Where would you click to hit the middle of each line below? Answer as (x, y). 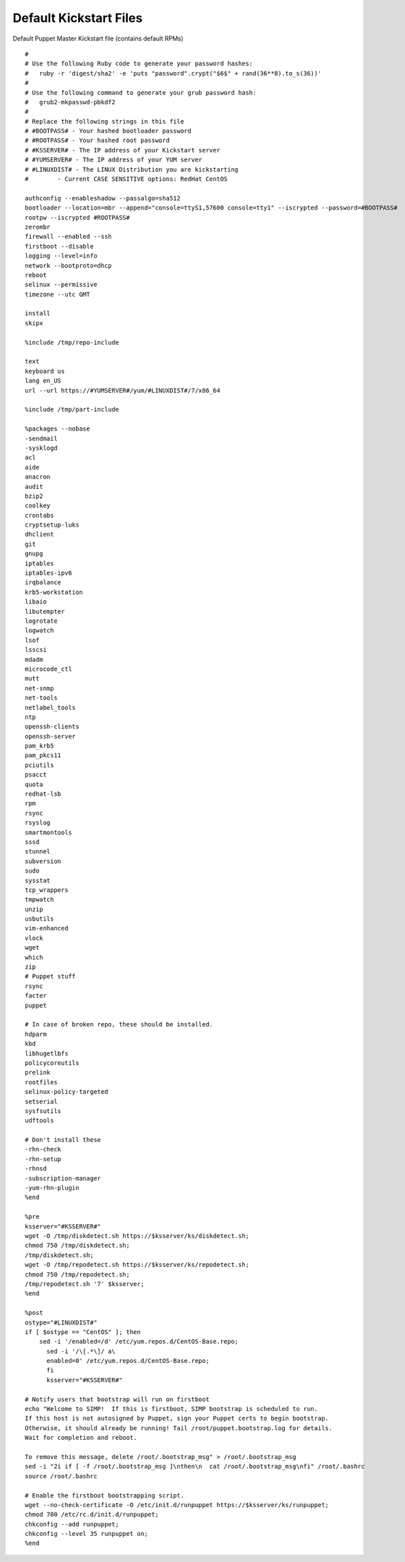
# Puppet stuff (50, 976)
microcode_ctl (48, 669)
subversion (43, 861)
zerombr (38, 227)
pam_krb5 (39, 746)
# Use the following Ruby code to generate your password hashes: (139, 64)
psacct (36, 775)
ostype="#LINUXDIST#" (61, 1322)
